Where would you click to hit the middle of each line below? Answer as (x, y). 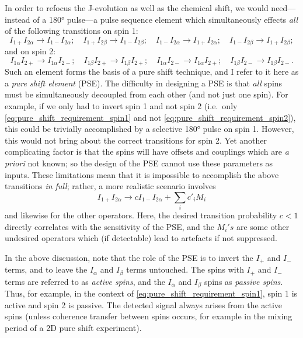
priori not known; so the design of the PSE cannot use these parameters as (139, 163)
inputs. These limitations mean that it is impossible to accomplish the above (142, 174)
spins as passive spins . (243, 281)
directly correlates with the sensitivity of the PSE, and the (109, 226)
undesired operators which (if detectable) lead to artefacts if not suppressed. (141, 238)
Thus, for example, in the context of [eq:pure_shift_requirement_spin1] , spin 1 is (151, 293)
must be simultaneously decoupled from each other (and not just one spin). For (147, 94)
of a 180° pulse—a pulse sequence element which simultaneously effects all (166, 19)
